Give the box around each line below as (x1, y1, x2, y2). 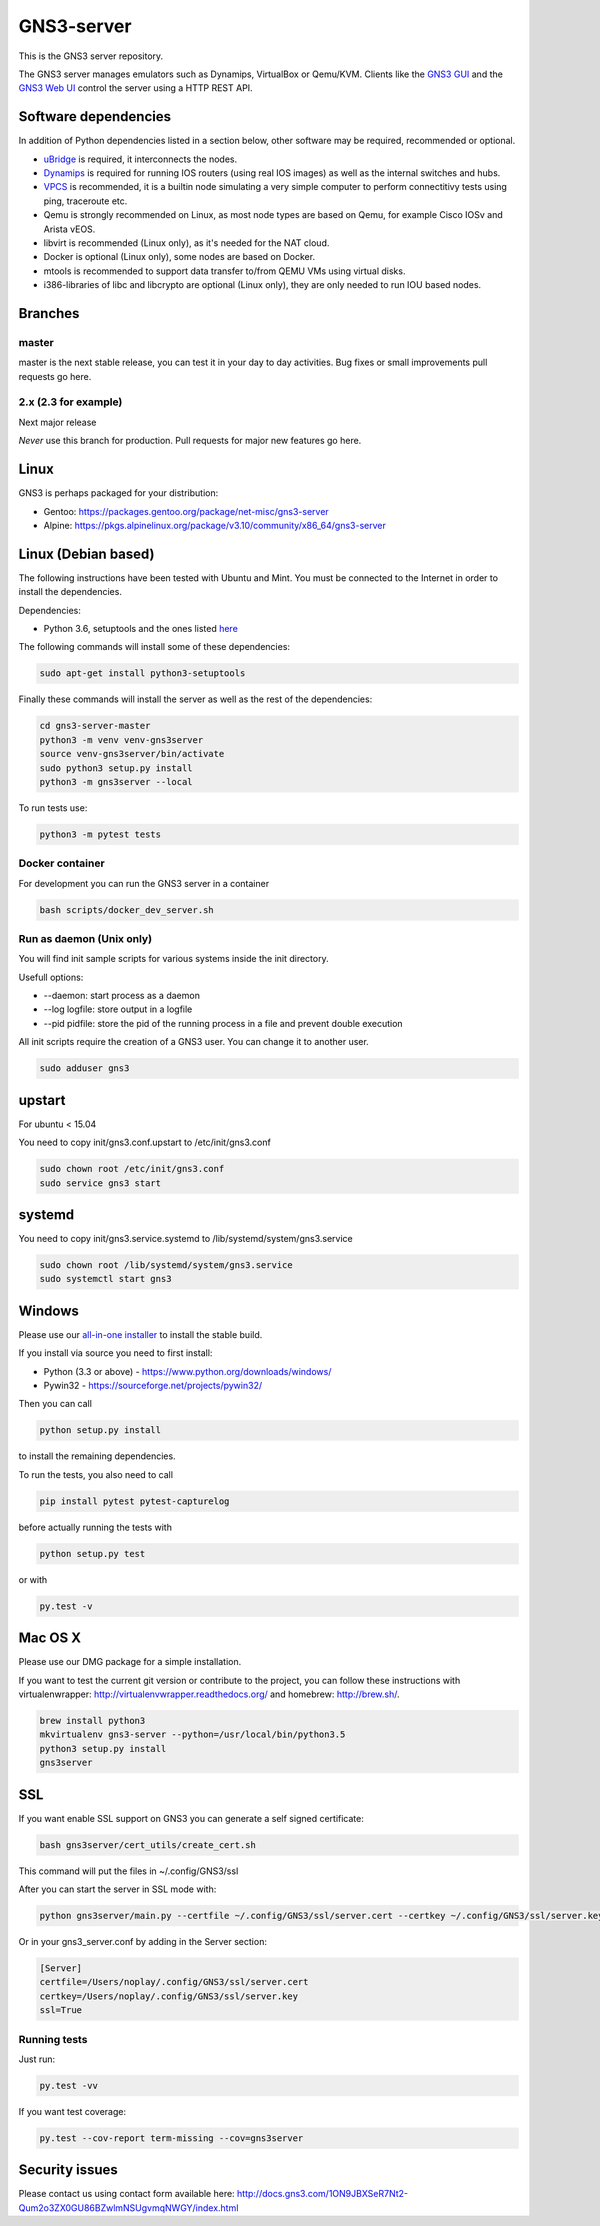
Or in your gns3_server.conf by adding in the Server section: (18, 1936, 267, 1947)
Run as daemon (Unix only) (18, 931, 153, 945)
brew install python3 (39, 1715, 146, 1726)
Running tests (18, 2032, 88, 2046)
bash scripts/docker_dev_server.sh (39, 904, 214, 915)
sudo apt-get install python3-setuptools (39, 668, 246, 679)
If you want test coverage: (18, 2105, 127, 2117)
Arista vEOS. (43, 223, 96, 235)
